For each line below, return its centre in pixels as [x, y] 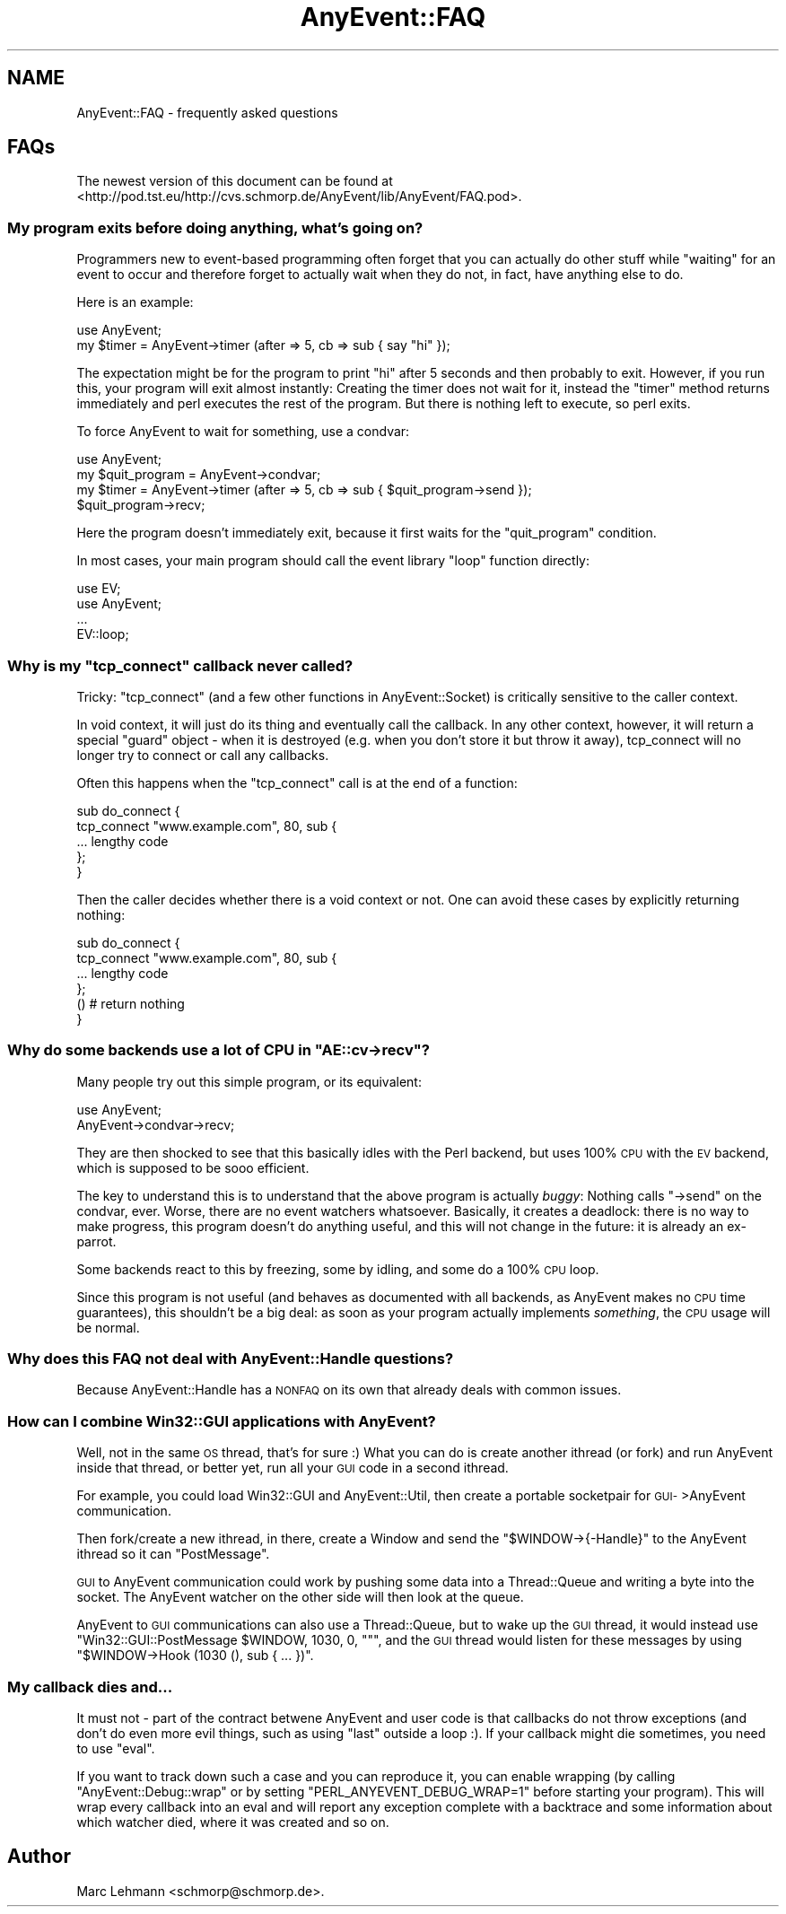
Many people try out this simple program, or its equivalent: [249, 1081]
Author [39, 1857]
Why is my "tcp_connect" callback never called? [180, 665]
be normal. [108, 1327]
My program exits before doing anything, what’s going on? [215, 227]
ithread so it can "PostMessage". [173, 1554]
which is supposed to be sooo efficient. [193, 1167]
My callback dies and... [90, 1687]
